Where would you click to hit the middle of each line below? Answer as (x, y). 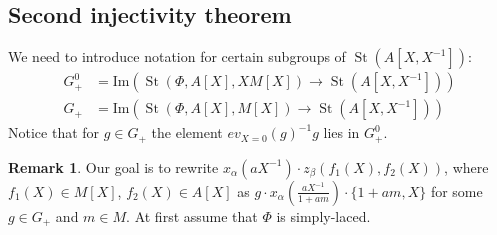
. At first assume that (192, 215)
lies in (341, 132)
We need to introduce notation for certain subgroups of (177, 56)
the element (187, 132)
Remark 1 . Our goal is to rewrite (113, 166)
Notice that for (54, 132)
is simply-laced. (323, 215)
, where (466, 166)
